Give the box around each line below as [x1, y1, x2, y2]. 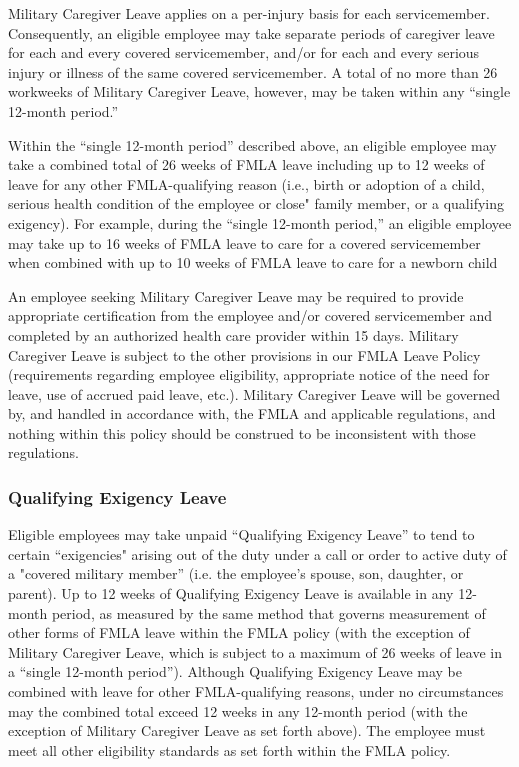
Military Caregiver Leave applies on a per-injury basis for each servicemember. [8, 3, 490, 23]
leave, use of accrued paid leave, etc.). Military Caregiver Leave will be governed [8, 383, 500, 404]
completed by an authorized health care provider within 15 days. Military [8, 324, 459, 345]
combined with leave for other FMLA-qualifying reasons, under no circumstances [8, 681, 504, 702]
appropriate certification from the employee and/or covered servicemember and [8, 305, 493, 326]
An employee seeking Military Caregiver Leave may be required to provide [8, 285, 464, 306]
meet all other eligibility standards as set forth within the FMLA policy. [8, 739, 451, 760]
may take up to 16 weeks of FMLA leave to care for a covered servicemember [8, 232, 481, 253]
